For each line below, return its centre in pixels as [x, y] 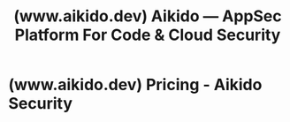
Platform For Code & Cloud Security [148, 35]
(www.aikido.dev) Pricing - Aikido [135, 85]
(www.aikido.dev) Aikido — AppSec [148, 16]
